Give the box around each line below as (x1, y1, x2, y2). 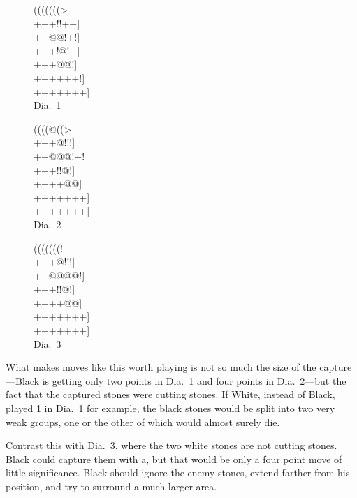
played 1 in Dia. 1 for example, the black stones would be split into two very (6, 401, 335, 416)
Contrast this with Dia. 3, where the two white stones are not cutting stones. (6, 438, 337, 453)
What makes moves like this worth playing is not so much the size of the (6, 360, 316, 374)
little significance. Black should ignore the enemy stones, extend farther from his (6, 465, 350, 480)
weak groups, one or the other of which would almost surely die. (6, 414, 280, 429)
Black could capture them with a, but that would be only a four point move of (6, 451, 342, 466)
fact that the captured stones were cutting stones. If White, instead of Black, (6, 387, 335, 402)
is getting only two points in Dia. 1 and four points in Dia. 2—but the (42, 373, 347, 388)
